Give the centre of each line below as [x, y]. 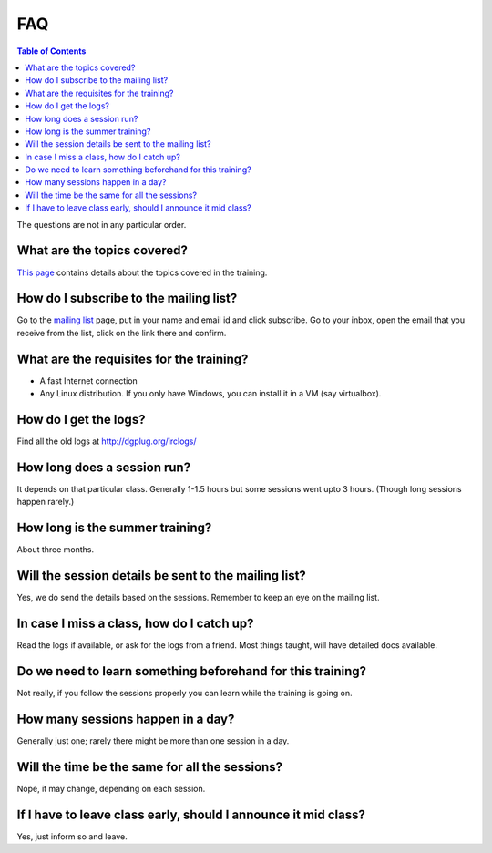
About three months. [56, 550]
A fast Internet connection [89, 380]
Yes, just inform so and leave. [72, 836]
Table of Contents [51, 51]
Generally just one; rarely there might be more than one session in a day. [153, 740]
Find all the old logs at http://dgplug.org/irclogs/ [107, 441]
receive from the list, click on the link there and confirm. [122, 333]
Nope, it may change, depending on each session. [111, 788]
